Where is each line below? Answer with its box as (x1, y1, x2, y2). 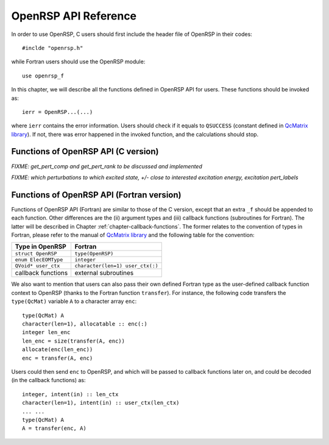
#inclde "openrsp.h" (22, 44, 83, 51)
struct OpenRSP (15, 251, 57, 257)
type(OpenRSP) (74, 251, 114, 257)
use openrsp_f (22, 72, 64, 79)
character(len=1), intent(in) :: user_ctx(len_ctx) (22, 399, 180, 407)
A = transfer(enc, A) (22, 425, 87, 432)
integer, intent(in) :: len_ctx (22, 391, 119, 397)
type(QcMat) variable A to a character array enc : (11, 297, 137, 305)
